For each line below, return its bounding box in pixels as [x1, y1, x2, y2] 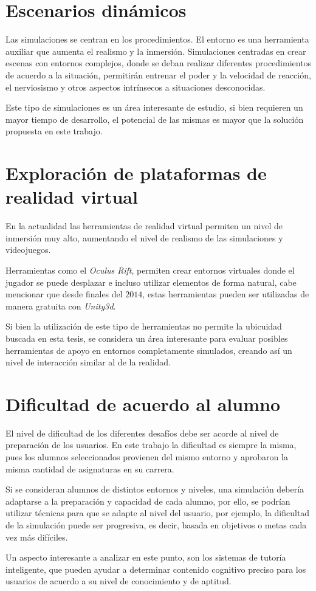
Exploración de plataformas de [5, 161, 267, 185]
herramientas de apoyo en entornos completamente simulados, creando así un [5, 344, 292, 356]
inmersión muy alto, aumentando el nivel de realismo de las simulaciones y [5, 231, 283, 244]
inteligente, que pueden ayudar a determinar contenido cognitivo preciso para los [5, 562, 306, 575]
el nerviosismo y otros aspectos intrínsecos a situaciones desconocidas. [5, 80, 266, 93]
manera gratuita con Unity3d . [5, 299, 116, 312]
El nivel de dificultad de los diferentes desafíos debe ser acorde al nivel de [5, 426, 279, 439]
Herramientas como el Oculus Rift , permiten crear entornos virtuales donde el [5, 263, 295, 276]
